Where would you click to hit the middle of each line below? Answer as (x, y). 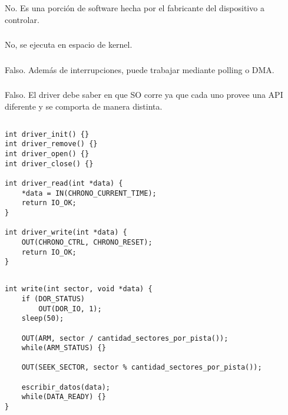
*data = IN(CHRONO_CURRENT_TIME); (89, 193)
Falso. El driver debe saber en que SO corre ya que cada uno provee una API (144, 95)
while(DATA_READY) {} (64, 397)
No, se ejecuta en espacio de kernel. (69, 45)
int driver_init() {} (47, 134)
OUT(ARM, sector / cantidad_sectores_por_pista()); (125, 338)
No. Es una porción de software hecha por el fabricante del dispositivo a (135, 7)
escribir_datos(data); (66, 387)
